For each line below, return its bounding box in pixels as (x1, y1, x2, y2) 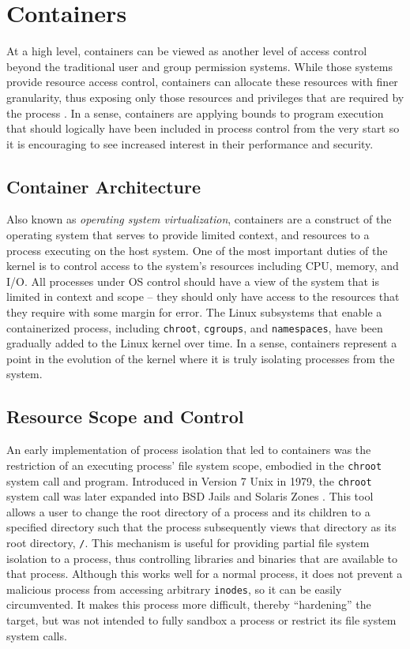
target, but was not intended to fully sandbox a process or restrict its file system (6, 612, 397, 628)
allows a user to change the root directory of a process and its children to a (6, 503, 371, 520)
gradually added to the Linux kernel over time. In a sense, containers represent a (6, 335, 397, 351)
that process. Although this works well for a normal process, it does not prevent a (6, 565, 403, 582)
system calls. (6, 627, 67, 643)
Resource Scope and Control (6, 404, 244, 429)
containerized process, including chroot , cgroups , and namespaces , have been (6, 319, 383, 336)
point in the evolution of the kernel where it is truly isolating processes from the (6, 350, 395, 366)
